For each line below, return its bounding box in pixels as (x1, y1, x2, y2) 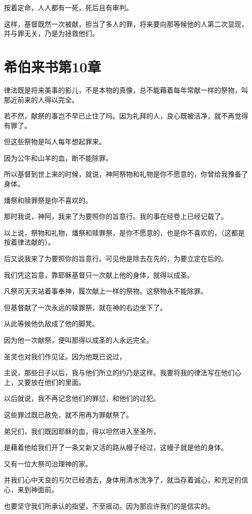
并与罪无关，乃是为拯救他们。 (4, 28, 99, 38)
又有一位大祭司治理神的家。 (4, 458, 92, 468)
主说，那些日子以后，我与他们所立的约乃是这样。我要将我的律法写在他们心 (4, 367, 241, 378)
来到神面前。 (17, 484, 58, 494)
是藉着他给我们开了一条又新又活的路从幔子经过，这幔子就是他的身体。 (4, 442, 228, 452)
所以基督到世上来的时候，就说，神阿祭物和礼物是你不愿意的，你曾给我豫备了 (4, 169, 248, 179)
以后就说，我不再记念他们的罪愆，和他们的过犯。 (4, 393, 160, 403)
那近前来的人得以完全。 (4, 94, 79, 104)
